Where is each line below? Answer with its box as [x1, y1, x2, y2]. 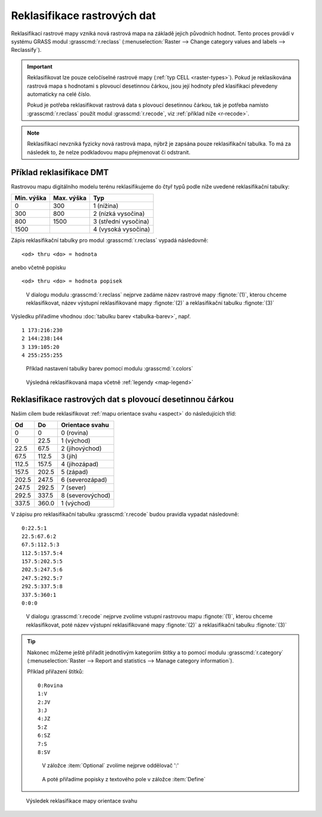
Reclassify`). [11, 47, 42, 54]
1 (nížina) [93, 202, 119, 210]
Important [27, 63, 53, 70]
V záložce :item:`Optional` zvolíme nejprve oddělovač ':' [42, 762, 179, 769]
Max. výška [52, 194, 86, 202]
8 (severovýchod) [60, 491, 111, 500]
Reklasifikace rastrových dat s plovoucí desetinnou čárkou [11, 394, 234, 404]
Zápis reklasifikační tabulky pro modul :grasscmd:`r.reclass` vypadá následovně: [11, 237, 209, 244]
